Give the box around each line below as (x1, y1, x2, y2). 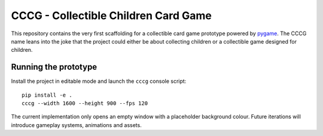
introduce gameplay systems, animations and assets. (11, 121, 142, 128)
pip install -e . (22, 91, 72, 98)
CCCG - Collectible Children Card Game (11, 9, 212, 22)
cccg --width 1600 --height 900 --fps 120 (22, 100, 148, 107)
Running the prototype (11, 62, 97, 72)
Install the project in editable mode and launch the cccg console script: (11, 78, 187, 85)
